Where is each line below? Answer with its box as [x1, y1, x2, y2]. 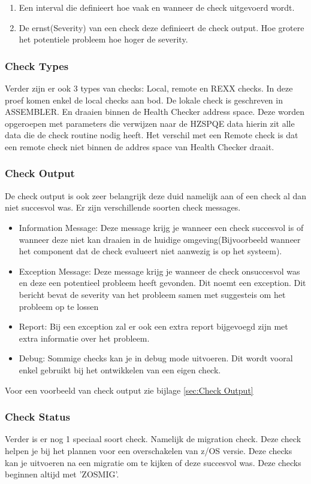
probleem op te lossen [19, 300, 99, 312]
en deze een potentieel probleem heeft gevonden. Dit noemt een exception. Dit [19, 276, 306, 289]
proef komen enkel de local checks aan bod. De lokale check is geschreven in [5, 93, 283, 106]
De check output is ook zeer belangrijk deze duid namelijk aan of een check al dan [5, 189, 307, 202]
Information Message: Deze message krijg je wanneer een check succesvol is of [19, 221, 304, 233]
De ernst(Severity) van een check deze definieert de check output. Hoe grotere [19, 21, 304, 34]
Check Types [5, 58, 69, 73]
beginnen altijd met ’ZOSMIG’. [5, 468, 119, 480]
